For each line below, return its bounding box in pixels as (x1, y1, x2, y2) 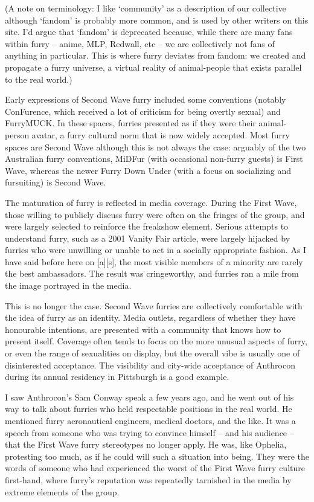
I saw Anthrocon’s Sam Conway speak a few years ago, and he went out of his (5, 390, 294, 403)
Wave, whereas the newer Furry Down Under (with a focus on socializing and (5, 164, 292, 176)
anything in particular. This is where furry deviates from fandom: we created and (5, 49, 306, 62)
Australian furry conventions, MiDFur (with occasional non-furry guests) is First (5, 152, 303, 165)
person (5, 128, 30, 141)
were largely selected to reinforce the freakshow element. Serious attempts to (5, 220, 289, 233)
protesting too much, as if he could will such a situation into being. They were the (5, 449, 309, 462)
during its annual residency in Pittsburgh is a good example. (5, 370, 229, 383)
